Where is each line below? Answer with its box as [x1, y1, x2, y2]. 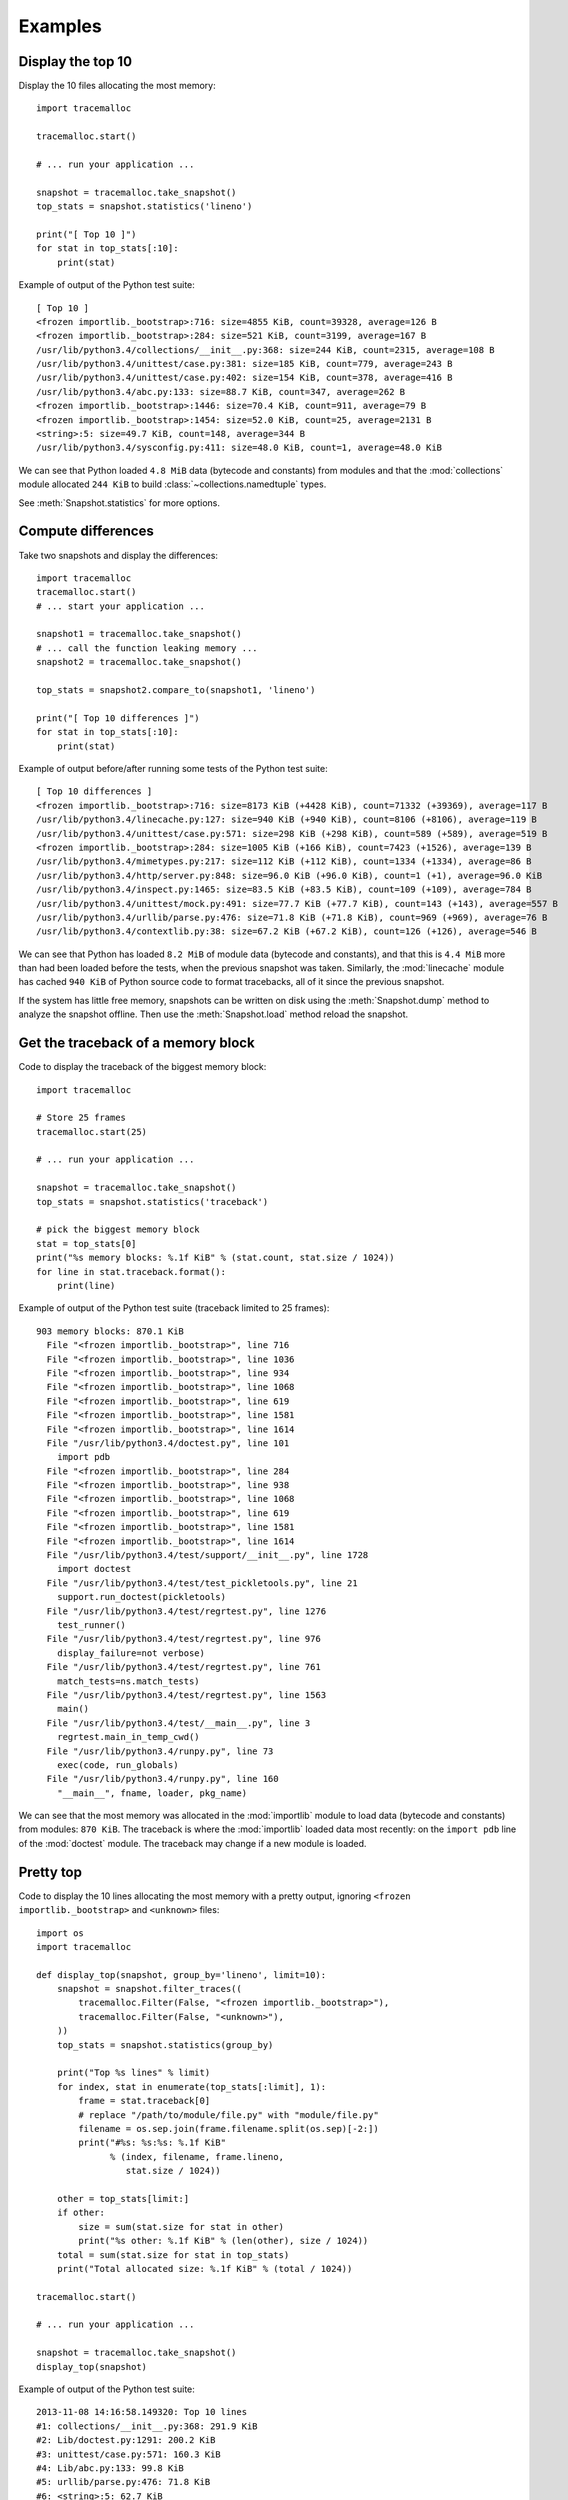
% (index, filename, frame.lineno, [110, 2151, 285, 2162]
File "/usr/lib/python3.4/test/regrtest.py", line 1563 [46, 1689, 327, 1700]
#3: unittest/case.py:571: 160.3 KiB [36, 2448, 222, 2460]
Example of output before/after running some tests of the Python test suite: [18, 762, 329, 774]
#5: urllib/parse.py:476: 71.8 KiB [36, 2476, 211, 2488]
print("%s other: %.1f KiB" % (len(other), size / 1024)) [78, 2235, 369, 2247]
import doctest [56, 1563, 132, 1575]
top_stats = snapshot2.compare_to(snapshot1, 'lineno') [36, 685, 316, 696]
